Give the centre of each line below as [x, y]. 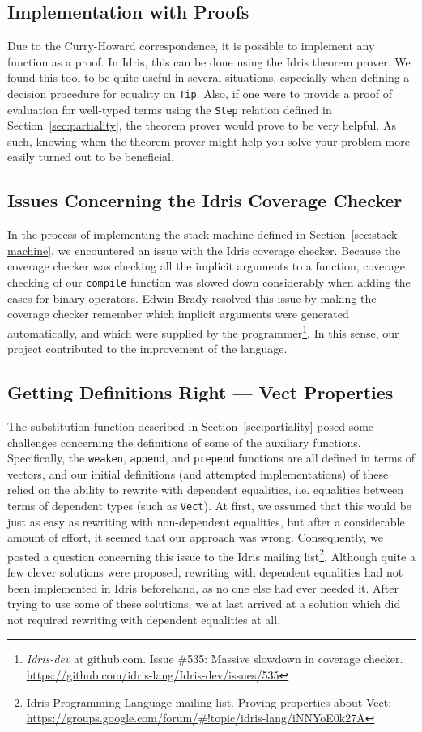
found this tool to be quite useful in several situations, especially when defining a [209, 77]
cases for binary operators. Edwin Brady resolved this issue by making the [192, 298]
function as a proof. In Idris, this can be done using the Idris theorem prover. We [209, 61]
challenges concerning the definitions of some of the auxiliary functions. [184, 442]
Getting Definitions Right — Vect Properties [200, 392]
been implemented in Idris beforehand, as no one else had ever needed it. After [203, 587]
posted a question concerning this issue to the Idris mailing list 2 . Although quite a [211, 555]
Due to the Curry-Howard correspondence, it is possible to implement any [191, 46]
